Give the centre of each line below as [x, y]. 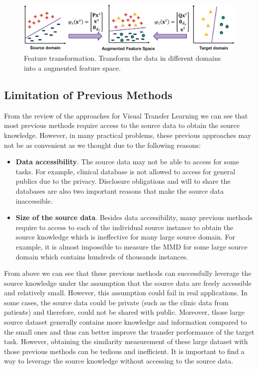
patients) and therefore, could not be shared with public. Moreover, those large [124, 312]
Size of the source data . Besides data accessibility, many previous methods [134, 217]
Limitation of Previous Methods [88, 94]
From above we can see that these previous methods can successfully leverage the [128, 273]
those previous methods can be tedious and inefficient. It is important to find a [124, 351]
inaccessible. [34, 200]
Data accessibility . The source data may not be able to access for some [127, 162]
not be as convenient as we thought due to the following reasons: [102, 145]
